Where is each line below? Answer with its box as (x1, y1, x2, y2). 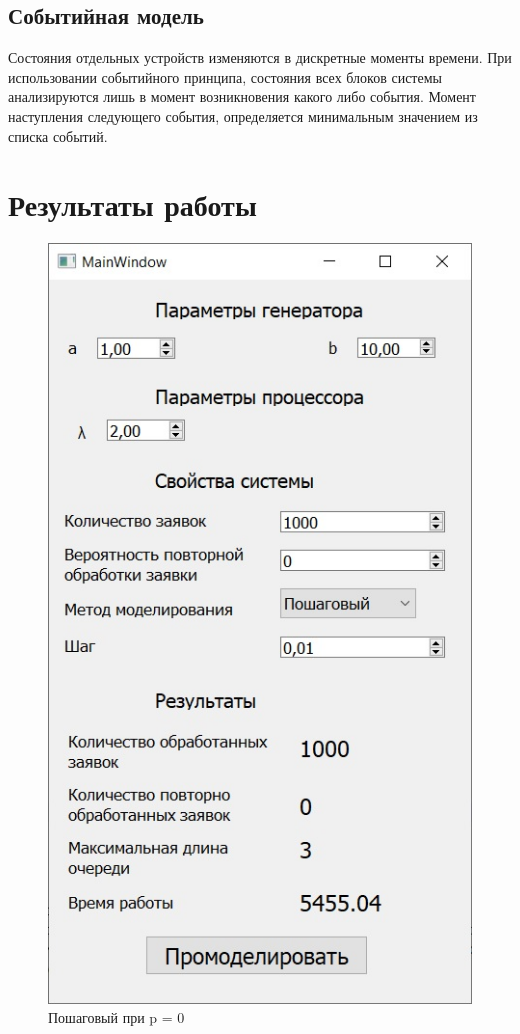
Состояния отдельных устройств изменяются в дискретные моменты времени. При (8, 47, 512, 68)
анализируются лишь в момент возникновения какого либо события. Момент (8, 86, 476, 107)
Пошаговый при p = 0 (48, 1007, 185, 1028)
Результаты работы (8, 184, 257, 225)
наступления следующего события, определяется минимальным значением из (8, 105, 478, 126)
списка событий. (8, 125, 108, 146)
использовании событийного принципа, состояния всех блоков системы (8, 66, 442, 87)
